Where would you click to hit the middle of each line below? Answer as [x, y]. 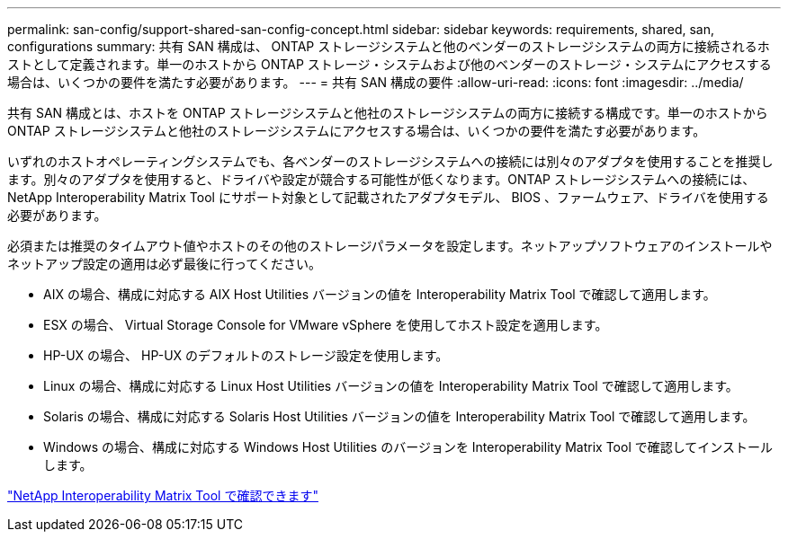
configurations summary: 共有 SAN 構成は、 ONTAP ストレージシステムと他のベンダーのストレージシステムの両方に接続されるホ [389, 46]
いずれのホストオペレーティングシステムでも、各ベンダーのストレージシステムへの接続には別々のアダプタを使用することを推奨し [390, 161]
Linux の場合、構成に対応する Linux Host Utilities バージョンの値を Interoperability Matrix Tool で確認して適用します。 [391, 386]
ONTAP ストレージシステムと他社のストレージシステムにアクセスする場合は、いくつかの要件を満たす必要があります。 [357, 131]
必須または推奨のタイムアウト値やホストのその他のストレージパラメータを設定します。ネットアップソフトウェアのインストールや [390, 246]
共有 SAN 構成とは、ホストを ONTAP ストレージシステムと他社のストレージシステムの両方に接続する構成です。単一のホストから [388, 113]
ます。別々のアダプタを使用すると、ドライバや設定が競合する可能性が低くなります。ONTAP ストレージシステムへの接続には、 [381, 179]
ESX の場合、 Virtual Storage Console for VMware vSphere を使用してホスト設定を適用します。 [326, 325]
